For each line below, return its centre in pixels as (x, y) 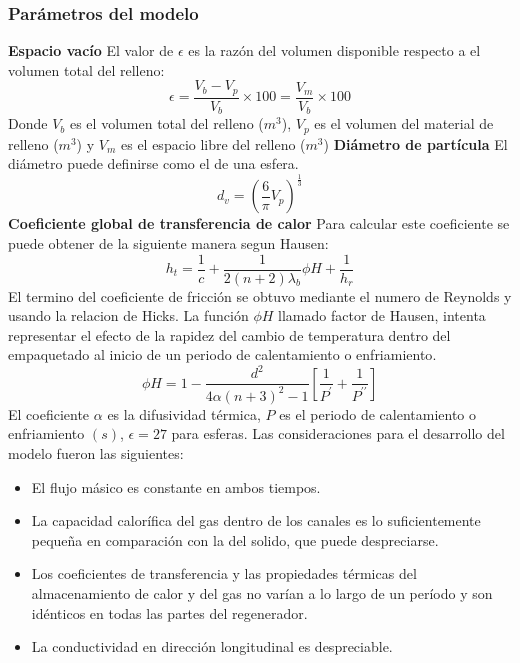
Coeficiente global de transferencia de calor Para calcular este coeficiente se (259, 223)
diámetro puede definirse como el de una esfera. (153, 163)
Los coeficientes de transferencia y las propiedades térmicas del (224, 573)
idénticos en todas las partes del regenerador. (169, 612)
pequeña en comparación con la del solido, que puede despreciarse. (235, 539)
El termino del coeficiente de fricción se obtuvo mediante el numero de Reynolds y (260, 295)
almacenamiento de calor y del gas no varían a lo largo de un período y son (262, 593)
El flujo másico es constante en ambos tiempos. (176, 486)
